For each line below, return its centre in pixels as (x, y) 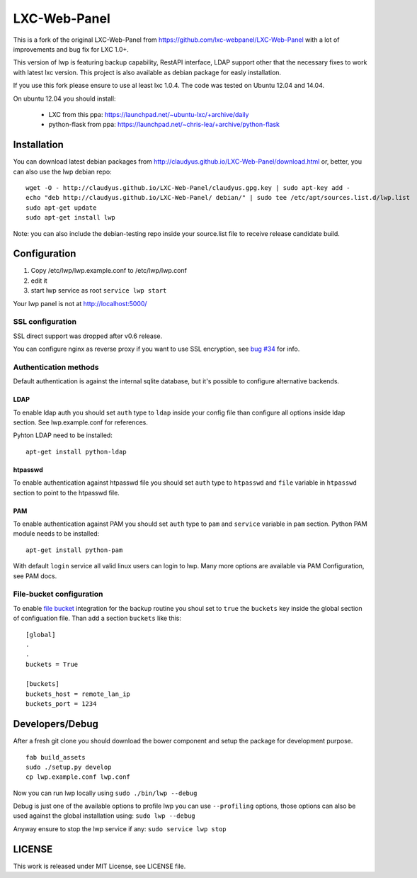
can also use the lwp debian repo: (63, 171)
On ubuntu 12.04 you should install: (64, 99)
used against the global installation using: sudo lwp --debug (104, 816)
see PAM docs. (35, 576)
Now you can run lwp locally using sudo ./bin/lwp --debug (105, 793)
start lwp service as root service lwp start (99, 291)
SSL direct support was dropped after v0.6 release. (88, 336)
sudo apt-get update (61, 208)
